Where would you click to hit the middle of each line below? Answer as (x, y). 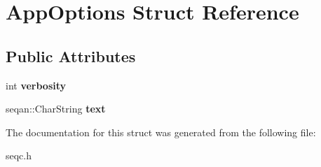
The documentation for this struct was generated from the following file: (161, 132)
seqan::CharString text (56, 109)
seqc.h (19, 155)
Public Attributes (71, 56)
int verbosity (36, 85)
